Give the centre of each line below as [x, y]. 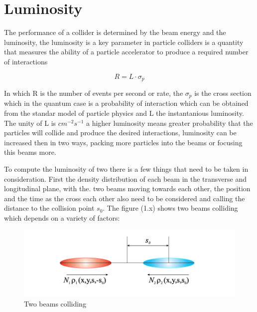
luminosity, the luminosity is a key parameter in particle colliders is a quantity [124, 42]
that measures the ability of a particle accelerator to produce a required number [126, 52]
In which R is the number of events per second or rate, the [94, 93]
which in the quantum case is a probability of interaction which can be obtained [126, 103]
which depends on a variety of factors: [62, 217]
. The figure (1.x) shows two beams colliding [170, 208]
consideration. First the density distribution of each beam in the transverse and [125, 178]
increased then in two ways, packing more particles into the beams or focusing [123, 142]
